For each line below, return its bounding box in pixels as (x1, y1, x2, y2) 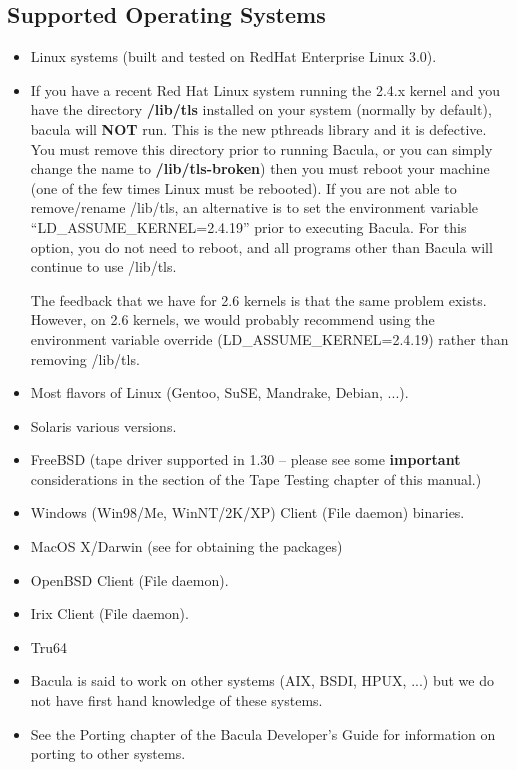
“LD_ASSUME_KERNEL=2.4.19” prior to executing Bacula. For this (30, 216, 467, 237)
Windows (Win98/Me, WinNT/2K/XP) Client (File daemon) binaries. (30, 502, 465, 523)
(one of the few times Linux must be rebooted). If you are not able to (30, 177, 457, 198)
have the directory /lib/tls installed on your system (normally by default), (30, 99, 492, 120)
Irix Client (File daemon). (30, 603, 189, 624)
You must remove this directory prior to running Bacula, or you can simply (30, 138, 493, 159)
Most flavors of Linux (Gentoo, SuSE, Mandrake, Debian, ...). (30, 382, 409, 403)
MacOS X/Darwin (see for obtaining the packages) (30, 536, 343, 557)
